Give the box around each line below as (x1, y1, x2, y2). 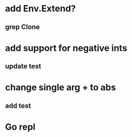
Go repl (5, 121, 36, 133)
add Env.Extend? (5, 3, 76, 14)
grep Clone (5, 23, 40, 31)
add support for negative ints (5, 43, 128, 53)
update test (5, 62, 42, 71)
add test (5, 101, 31, 110)
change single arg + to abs (5, 82, 116, 93)
